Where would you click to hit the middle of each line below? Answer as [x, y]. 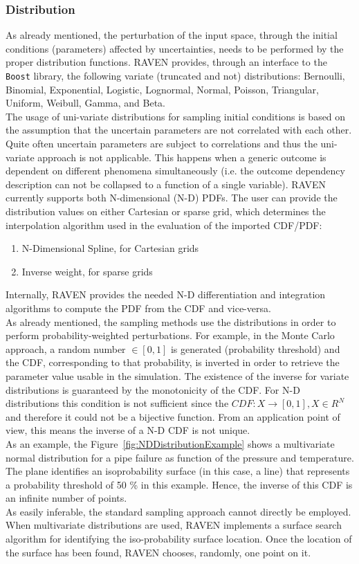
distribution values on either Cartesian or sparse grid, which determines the [166, 211]
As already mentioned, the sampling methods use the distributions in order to [171, 321]
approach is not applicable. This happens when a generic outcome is [182, 157]
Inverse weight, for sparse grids [87, 271]
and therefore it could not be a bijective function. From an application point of [173, 416]
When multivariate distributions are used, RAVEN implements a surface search [174, 525]
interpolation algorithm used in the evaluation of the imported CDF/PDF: [164, 225]
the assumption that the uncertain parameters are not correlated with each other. [179, 130]
